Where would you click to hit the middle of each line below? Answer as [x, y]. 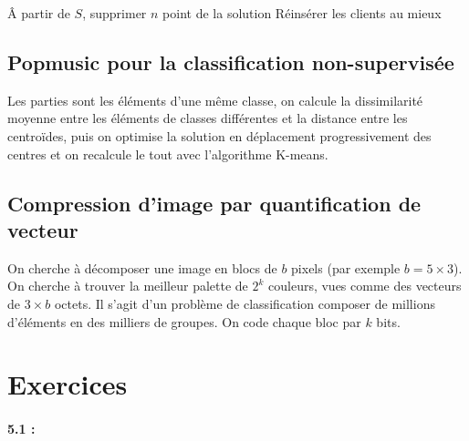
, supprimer [115, 13]
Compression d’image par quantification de [214, 203]
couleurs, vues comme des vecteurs [365, 286]
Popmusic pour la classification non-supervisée [231, 62]
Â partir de [39, 13]
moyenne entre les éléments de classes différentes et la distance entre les [208, 118]
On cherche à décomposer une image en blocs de [142, 267]
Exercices [68, 384]
